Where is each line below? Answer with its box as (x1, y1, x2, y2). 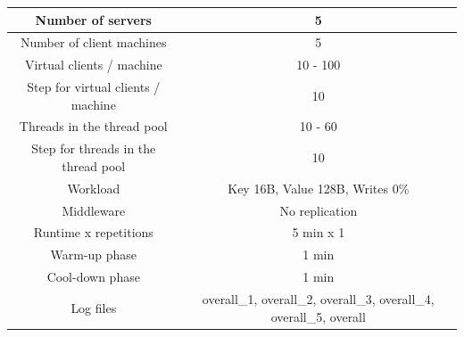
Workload (67, 178, 120, 197)
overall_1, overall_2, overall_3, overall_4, (202, 289, 435, 308)
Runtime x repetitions (33, 223, 153, 242)
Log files (70, 298, 117, 316)
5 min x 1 (292, 223, 345, 242)
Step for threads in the (31, 139, 156, 158)
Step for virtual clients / (27, 78, 161, 96)
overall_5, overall (270, 307, 366, 325)
